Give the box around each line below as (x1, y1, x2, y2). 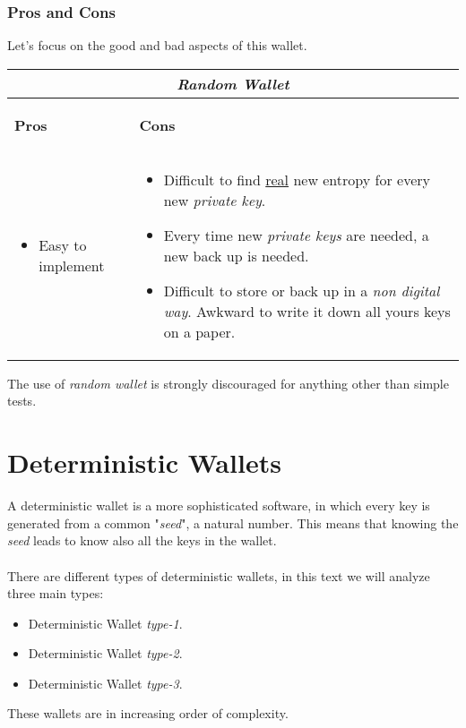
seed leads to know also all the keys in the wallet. (7, 531, 277, 550)
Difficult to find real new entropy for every (163, 168, 430, 190)
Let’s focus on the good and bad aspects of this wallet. (7, 36, 307, 55)
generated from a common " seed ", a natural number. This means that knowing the (7, 513, 459, 532)
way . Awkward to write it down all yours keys (163, 300, 451, 321)
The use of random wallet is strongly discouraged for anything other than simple (7, 373, 449, 392)
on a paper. (163, 321, 236, 342)
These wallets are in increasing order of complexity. (7, 704, 289, 723)
